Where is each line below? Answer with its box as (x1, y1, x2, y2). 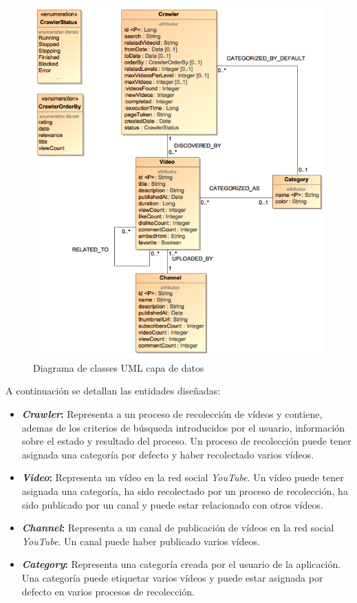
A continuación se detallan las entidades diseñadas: (6, 383, 221, 398)
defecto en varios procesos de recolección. (21, 584, 195, 598)
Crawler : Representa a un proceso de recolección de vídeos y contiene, (21, 407, 323, 421)
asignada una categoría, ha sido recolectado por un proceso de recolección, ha (21, 484, 348, 498)
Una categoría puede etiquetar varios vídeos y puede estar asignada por (21, 571, 323, 585)
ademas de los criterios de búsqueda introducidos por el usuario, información (21, 420, 345, 434)
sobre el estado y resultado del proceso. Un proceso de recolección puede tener (21, 434, 351, 448)
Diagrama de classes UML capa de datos (33, 360, 204, 374)
